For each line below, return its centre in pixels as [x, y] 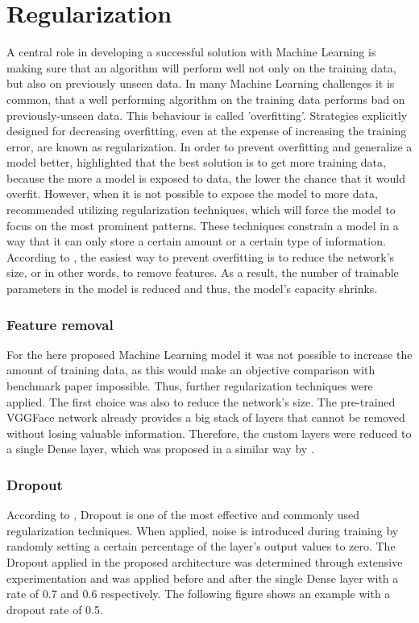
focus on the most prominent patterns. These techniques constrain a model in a [203, 225]
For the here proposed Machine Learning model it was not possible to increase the [209, 354]
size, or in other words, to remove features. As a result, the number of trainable [203, 272]
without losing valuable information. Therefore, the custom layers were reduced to [209, 433]
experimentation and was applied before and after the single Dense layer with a [203, 578]
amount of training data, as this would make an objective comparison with [191, 370]
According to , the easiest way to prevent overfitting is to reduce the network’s [201, 256]
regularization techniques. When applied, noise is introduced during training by [203, 530]
